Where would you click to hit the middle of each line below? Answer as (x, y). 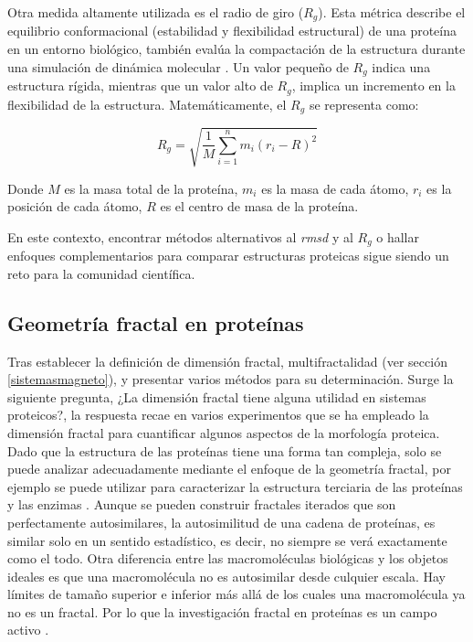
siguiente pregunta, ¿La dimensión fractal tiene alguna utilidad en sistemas (217, 396)
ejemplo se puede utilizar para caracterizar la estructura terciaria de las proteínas (235, 486)
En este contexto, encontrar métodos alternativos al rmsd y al (180, 236)
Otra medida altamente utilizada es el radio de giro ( (156, 12)
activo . (28, 630)
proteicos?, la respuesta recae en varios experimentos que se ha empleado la (218, 415)
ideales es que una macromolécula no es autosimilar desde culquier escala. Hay (227, 576)
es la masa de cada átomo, (335, 188)
